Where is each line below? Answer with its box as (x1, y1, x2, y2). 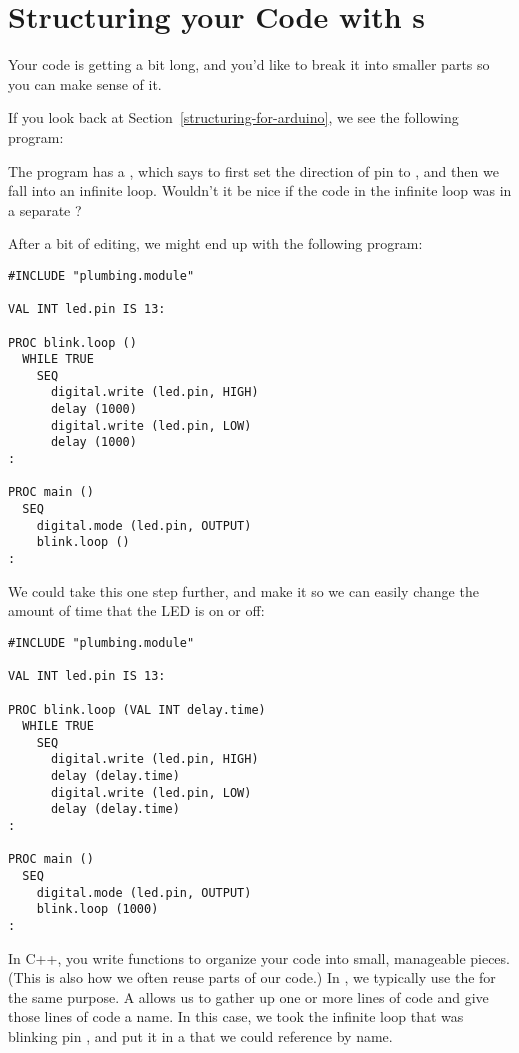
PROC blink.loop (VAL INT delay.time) (8, 702, 266, 717)
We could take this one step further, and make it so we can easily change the (8, 580, 479, 601)
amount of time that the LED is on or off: (8, 600, 265, 621)
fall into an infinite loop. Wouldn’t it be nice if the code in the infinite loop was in (8, 180, 512, 201)
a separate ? (8, 199, 82, 220)
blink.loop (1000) (36, 902, 159, 917)
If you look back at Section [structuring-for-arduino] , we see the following (8, 107, 459, 128)
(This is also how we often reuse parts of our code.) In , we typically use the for (8, 967, 496, 988)
